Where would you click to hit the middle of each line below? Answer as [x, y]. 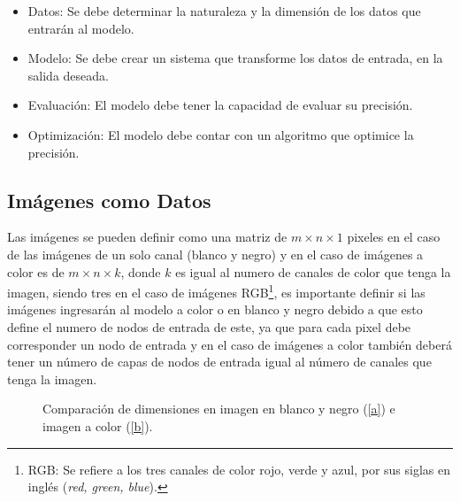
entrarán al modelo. [81, 28]
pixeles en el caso [394, 237]
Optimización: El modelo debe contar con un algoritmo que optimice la [221, 134]
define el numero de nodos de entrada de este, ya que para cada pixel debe [209, 326]
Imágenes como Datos [109, 200]
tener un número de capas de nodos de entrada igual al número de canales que [219, 362]
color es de [36, 271]
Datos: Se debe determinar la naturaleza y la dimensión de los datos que [224, 11]
